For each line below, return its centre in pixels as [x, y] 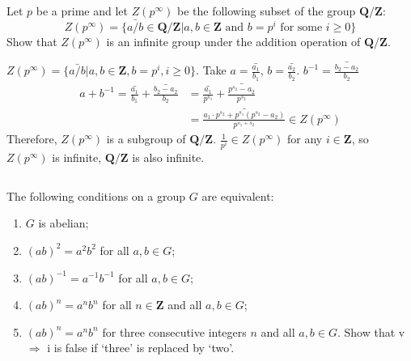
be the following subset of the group [266, 11]
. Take [211, 70]
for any [305, 139]
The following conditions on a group [96, 195]
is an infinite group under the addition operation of [233, 41]
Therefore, [32, 139]
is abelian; [64, 223]
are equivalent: [238, 195]
